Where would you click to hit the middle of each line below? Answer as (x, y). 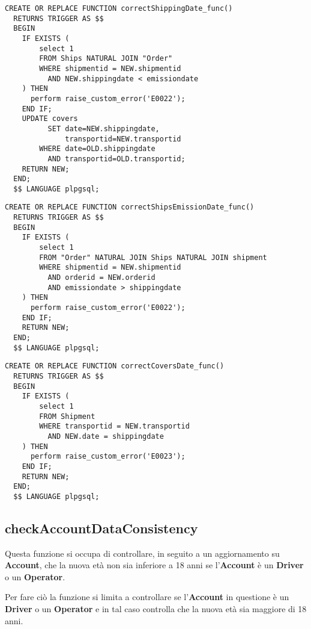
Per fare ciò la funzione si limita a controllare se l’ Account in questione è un (147, 597)
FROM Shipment (67, 416)
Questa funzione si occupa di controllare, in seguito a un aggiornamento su (142, 553)
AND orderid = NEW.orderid (101, 278)
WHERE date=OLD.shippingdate (97, 149)
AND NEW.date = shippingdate (106, 436)
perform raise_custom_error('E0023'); (108, 457)
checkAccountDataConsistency (101, 528)
